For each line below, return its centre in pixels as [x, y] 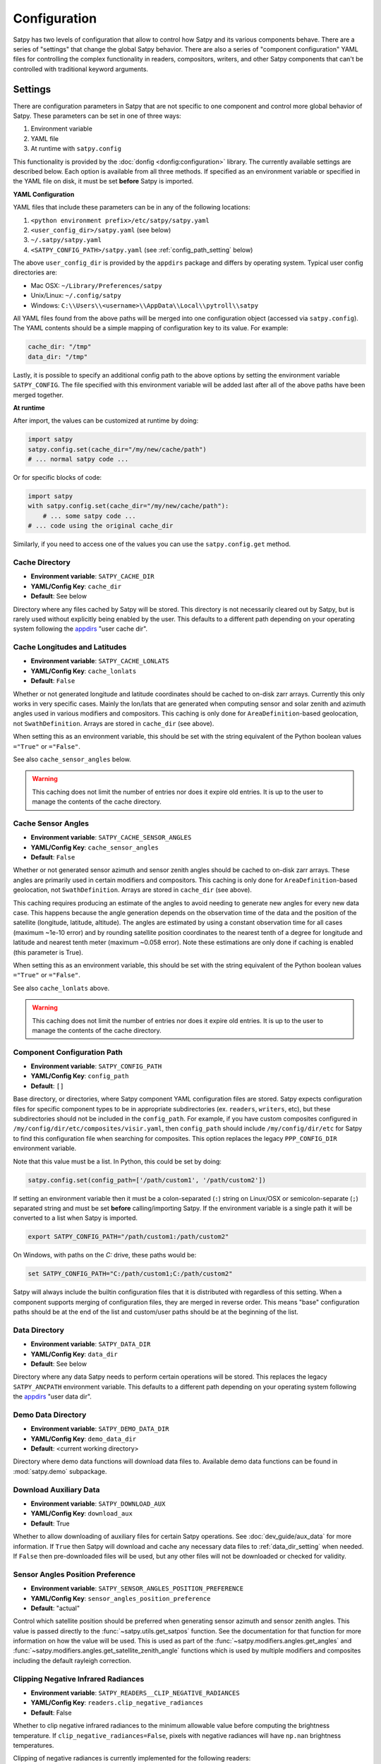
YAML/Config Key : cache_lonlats [84, 671]
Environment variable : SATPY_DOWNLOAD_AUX [98, 1504]
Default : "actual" [55, 1608]
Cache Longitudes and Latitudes [70, 647]
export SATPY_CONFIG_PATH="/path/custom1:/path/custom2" [128, 1237]
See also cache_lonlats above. [61, 988]
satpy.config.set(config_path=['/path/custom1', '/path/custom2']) [147, 1180]
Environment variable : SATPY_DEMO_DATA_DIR [100, 1429]
